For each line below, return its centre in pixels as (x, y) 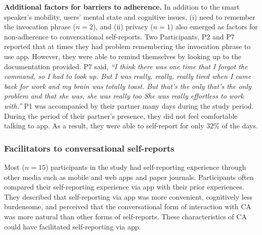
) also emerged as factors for (214, 27)
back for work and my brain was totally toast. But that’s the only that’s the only (128, 86)
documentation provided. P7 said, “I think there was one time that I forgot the (126, 66)
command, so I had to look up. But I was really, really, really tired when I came (128, 76)
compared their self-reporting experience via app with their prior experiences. (124, 187)
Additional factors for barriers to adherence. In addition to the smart (122, 7)
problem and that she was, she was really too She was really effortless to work (124, 96)
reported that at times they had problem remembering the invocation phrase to (127, 46)
